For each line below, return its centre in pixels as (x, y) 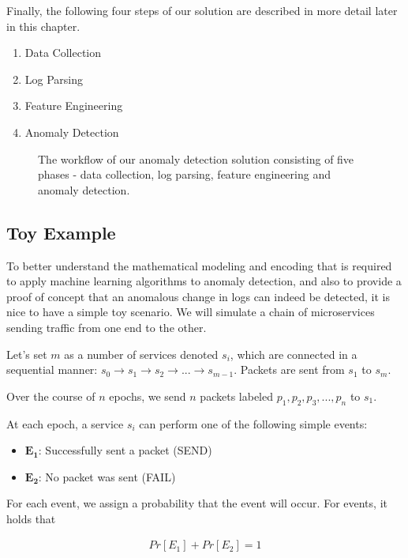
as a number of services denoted (141, 354)
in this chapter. (43, 26)
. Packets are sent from (289, 369)
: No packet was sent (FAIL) (107, 476)
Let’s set (27, 354)
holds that (31, 518)
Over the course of (51, 396)
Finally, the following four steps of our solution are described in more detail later (202, 10)
